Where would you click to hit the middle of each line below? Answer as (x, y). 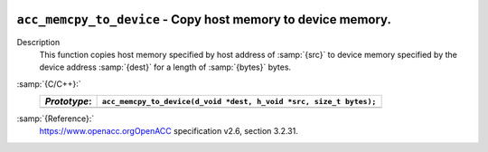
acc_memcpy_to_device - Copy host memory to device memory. (204, 19)
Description (38, 42)
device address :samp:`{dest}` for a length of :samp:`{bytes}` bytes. (165, 67)
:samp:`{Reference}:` (56, 119)
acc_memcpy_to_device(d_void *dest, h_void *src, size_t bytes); (239, 101)
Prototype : (68, 101)
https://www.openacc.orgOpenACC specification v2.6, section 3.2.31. (169, 131)
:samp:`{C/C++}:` (49, 84)
